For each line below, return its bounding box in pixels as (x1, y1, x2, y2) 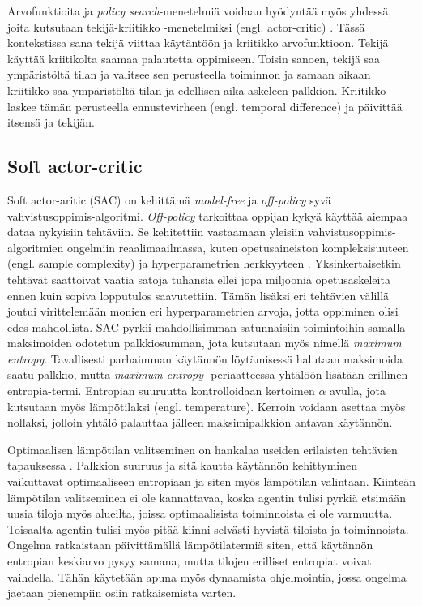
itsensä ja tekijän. (7, 114, 95, 131)
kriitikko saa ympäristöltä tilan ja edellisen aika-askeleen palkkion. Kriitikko (7, 81, 386, 98)
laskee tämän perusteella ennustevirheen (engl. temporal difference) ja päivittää (7, 97, 403, 114)
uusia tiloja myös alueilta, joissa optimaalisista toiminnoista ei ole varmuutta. (7, 505, 393, 522)
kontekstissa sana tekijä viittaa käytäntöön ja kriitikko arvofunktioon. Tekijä (7, 34, 389, 51)
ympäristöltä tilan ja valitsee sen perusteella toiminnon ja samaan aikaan (7, 66, 371, 83)
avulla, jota (330, 382, 386, 399)
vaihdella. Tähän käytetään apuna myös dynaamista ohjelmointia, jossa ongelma (7, 568, 407, 585)
